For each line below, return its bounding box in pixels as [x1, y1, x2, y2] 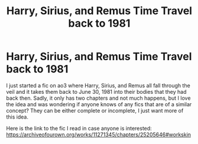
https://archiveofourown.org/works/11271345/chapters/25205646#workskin [6, 131, 191, 138]
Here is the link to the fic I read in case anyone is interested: [6, 125, 152, 132]
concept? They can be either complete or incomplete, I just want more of [6, 107, 184, 114]
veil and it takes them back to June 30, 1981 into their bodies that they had [6, 88, 187, 95]
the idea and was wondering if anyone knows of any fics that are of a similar [6, 100, 192, 107]
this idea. [6, 113, 28, 120]
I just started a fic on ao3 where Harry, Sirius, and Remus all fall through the [6, 81, 190, 89]
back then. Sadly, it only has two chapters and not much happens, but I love [6, 94, 191, 102]
